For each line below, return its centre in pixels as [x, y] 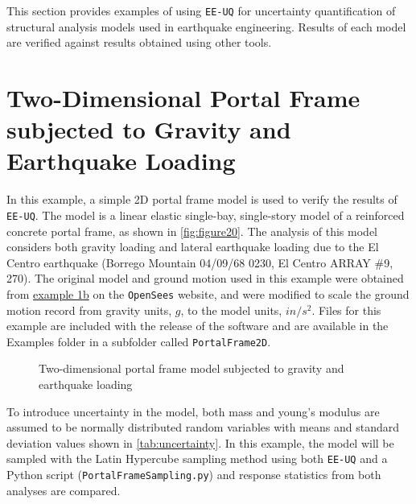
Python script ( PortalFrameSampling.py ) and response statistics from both [194, 475]
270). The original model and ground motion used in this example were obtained [205, 278]
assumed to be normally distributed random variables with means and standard [203, 427]
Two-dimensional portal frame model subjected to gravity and [192, 368]
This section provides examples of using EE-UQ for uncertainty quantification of [201, 10]
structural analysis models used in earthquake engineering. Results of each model [206, 26]
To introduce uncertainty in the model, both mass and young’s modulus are [193, 411]
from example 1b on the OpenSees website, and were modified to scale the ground [208, 293]
